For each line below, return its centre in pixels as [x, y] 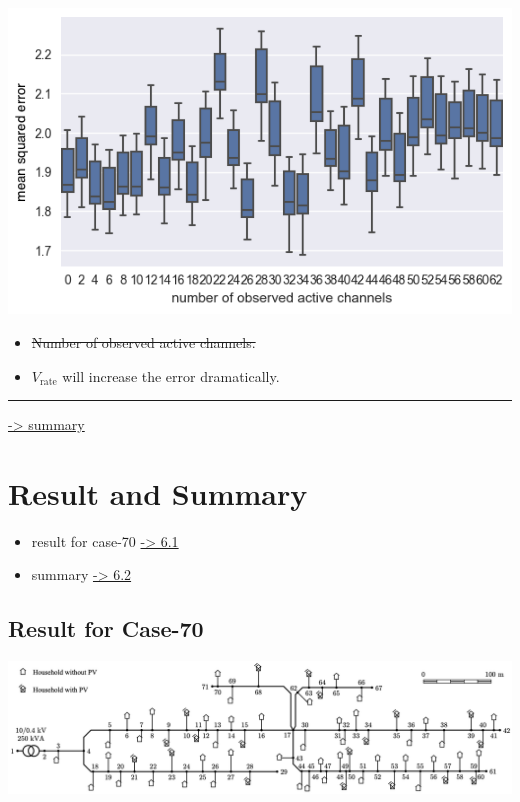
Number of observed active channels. [143, 341]
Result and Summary [158, 492]
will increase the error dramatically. [171, 375]
